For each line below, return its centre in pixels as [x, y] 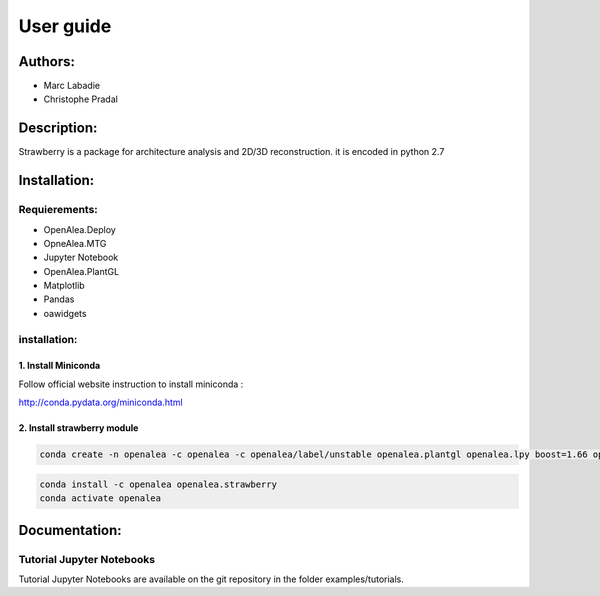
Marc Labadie [71, 86]
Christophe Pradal [81, 99]
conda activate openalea [100, 498]
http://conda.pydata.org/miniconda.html [101, 402]
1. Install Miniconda [59, 366]
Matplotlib [64, 286]
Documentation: [70, 530]
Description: [58, 128]
